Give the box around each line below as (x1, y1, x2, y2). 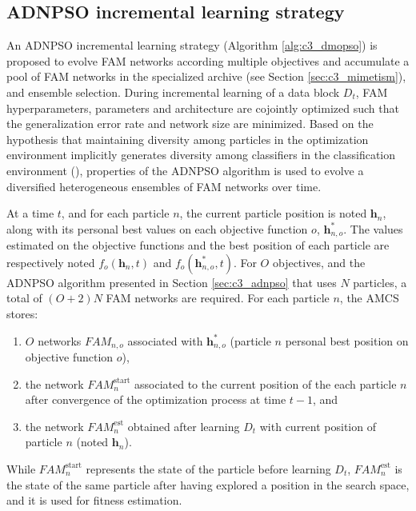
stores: (6, 305, 38, 321)
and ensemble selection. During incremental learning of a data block (6, 83, 340, 100)
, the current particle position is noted (179, 205, 367, 222)
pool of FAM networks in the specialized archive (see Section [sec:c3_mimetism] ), (6, 68, 406, 85)
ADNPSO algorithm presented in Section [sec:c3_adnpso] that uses (6, 273, 337, 290)
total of (6, 289, 42, 306)
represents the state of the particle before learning (86, 460, 331, 477)
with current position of (259, 417, 376, 434)
